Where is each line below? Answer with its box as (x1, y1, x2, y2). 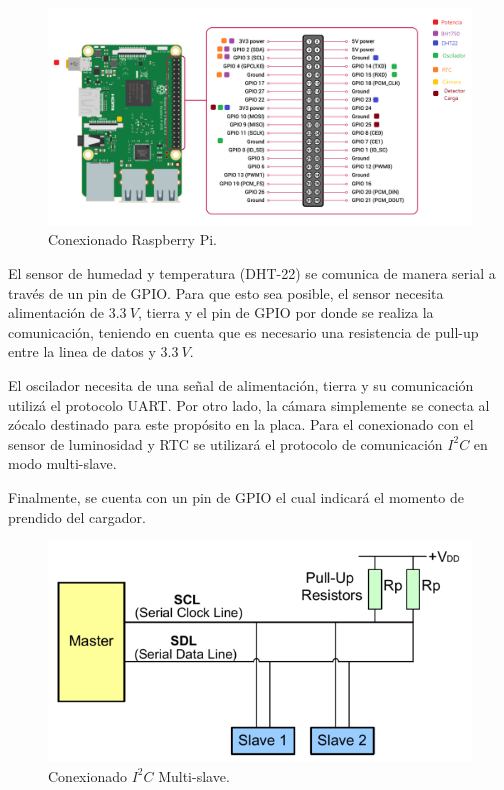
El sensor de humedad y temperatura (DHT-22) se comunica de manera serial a (8, 262, 496, 283)
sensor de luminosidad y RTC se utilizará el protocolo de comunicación (8, 433, 443, 454)
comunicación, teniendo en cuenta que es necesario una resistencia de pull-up (8, 321, 479, 342)
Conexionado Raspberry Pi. (48, 229, 217, 250)
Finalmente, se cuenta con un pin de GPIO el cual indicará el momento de (8, 486, 464, 507)
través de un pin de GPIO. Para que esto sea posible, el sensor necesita (8, 282, 444, 303)
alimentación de (8, 302, 105, 323)
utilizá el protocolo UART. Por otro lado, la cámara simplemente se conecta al (8, 394, 490, 415)
